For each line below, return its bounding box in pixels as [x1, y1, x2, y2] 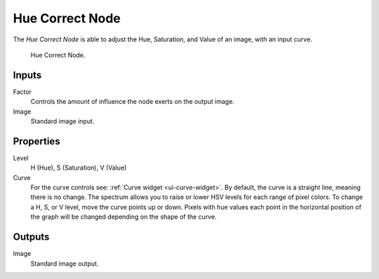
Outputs [13, 231, 50, 243]
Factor [13, 88, 32, 96]
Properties [13, 135, 60, 147]
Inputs [13, 69, 42, 81]
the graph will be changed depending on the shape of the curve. [30, 212, 217, 221]
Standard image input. [30, 117, 95, 125]
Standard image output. [30, 259, 99, 268]
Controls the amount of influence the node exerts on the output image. [30, 97, 235, 106]
